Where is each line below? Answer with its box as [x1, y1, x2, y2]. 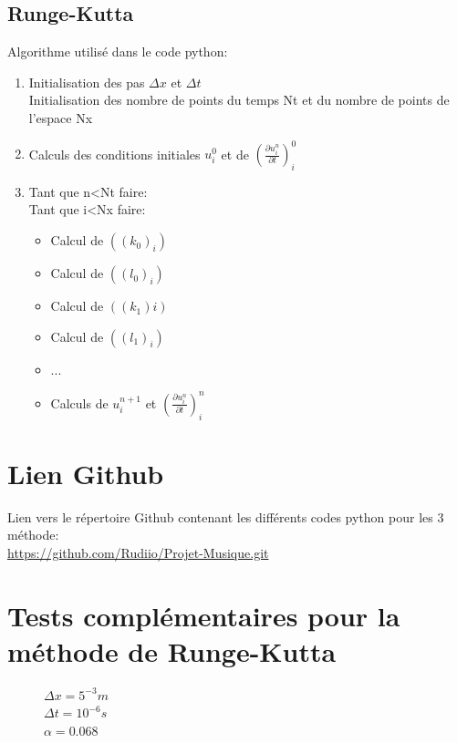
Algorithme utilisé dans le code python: [7, 42, 228, 61]
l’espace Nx [28, 108, 93, 127]
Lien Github [7, 454, 164, 491]
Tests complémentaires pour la [7, 596, 400, 634]
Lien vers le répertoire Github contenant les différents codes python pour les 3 [7, 507, 444, 526]
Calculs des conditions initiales [28, 144, 201, 163]
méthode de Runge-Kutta [7, 632, 337, 669]
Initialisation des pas [28, 72, 145, 91]
